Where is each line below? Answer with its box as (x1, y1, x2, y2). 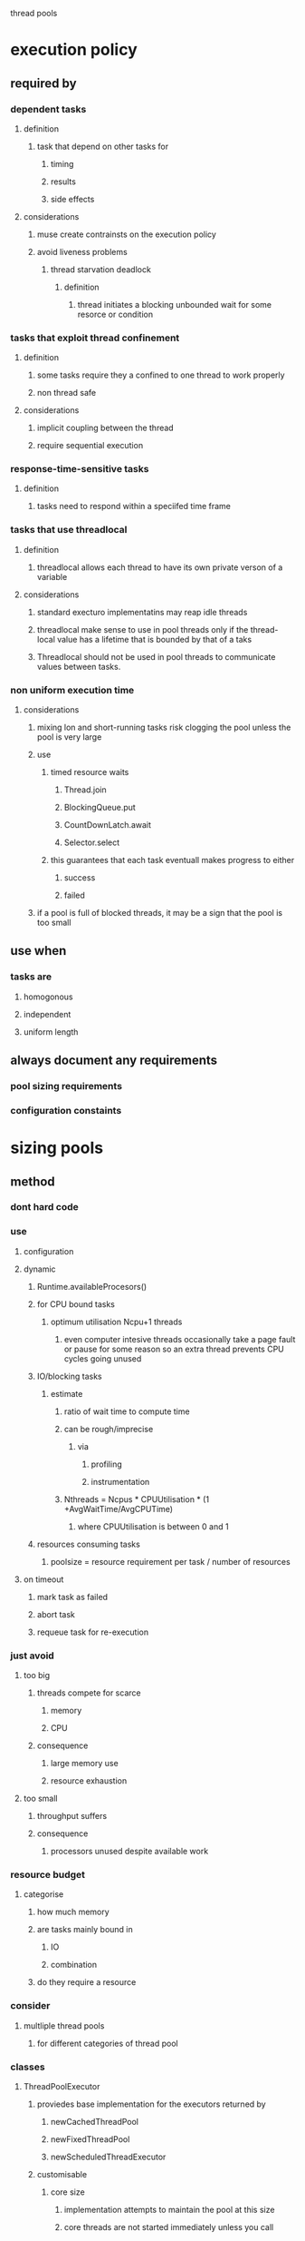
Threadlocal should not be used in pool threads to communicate (36, 651, 276, 662)
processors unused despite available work (50, 1846, 209, 1857)
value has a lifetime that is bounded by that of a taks (56, 634, 253, 644)
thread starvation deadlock (50, 263, 152, 275)
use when (10, 943, 67, 958)
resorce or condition (77, 309, 153, 319)
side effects (50, 193, 95, 204)
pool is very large (36, 732, 102, 742)
